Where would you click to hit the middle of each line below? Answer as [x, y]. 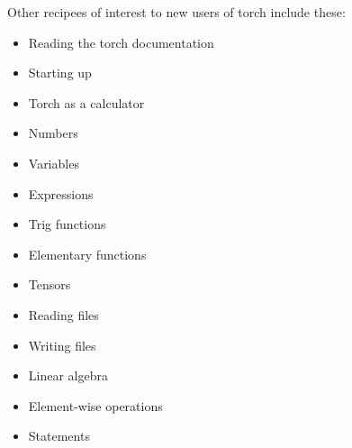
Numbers [53, 133]
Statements [59, 436]
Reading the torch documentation [121, 42]
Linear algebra [68, 375]
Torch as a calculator [86, 102]
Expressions [61, 193]
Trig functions [67, 224]
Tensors [50, 284]
